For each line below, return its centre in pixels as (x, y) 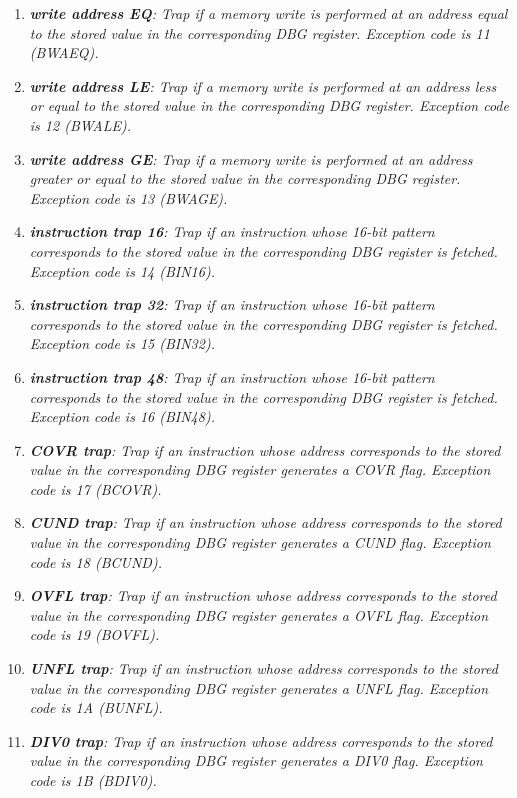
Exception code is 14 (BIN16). (122, 270)
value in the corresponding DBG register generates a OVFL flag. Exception (259, 614)
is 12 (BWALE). (80, 124)
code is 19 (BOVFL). (94, 634)
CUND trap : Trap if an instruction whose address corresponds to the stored (265, 522)
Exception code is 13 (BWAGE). (128, 197)
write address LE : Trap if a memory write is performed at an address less (263, 85)
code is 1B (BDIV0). (93, 780)
